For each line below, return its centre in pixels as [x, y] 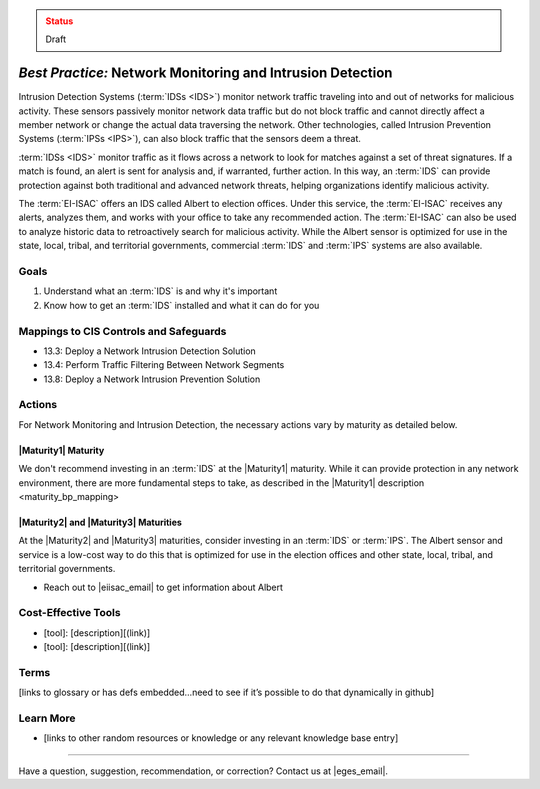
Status [59, 21]
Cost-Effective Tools [69, 613]
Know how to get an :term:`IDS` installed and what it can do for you [181, 305]
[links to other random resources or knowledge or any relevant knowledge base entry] [221, 738]
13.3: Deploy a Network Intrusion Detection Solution [150, 351]
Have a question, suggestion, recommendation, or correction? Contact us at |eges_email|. [203, 771]
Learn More [47, 718]
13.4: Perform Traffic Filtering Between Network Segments [164, 365]
